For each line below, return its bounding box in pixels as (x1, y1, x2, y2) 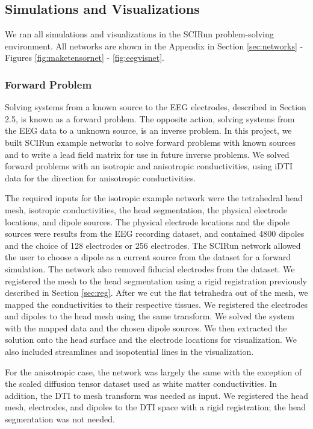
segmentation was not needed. (5, 413, 115, 425)
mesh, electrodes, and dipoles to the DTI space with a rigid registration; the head (5, 401, 306, 413)
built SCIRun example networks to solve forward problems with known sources (5, 136, 296, 148)
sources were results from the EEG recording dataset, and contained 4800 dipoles (5, 227, 305, 240)
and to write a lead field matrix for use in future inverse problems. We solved (5, 148, 290, 160)
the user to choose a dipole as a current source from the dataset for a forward (5, 251, 291, 263)
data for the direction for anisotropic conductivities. (5, 171, 196, 184)
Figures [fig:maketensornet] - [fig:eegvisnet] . (5, 51, 164, 64)
